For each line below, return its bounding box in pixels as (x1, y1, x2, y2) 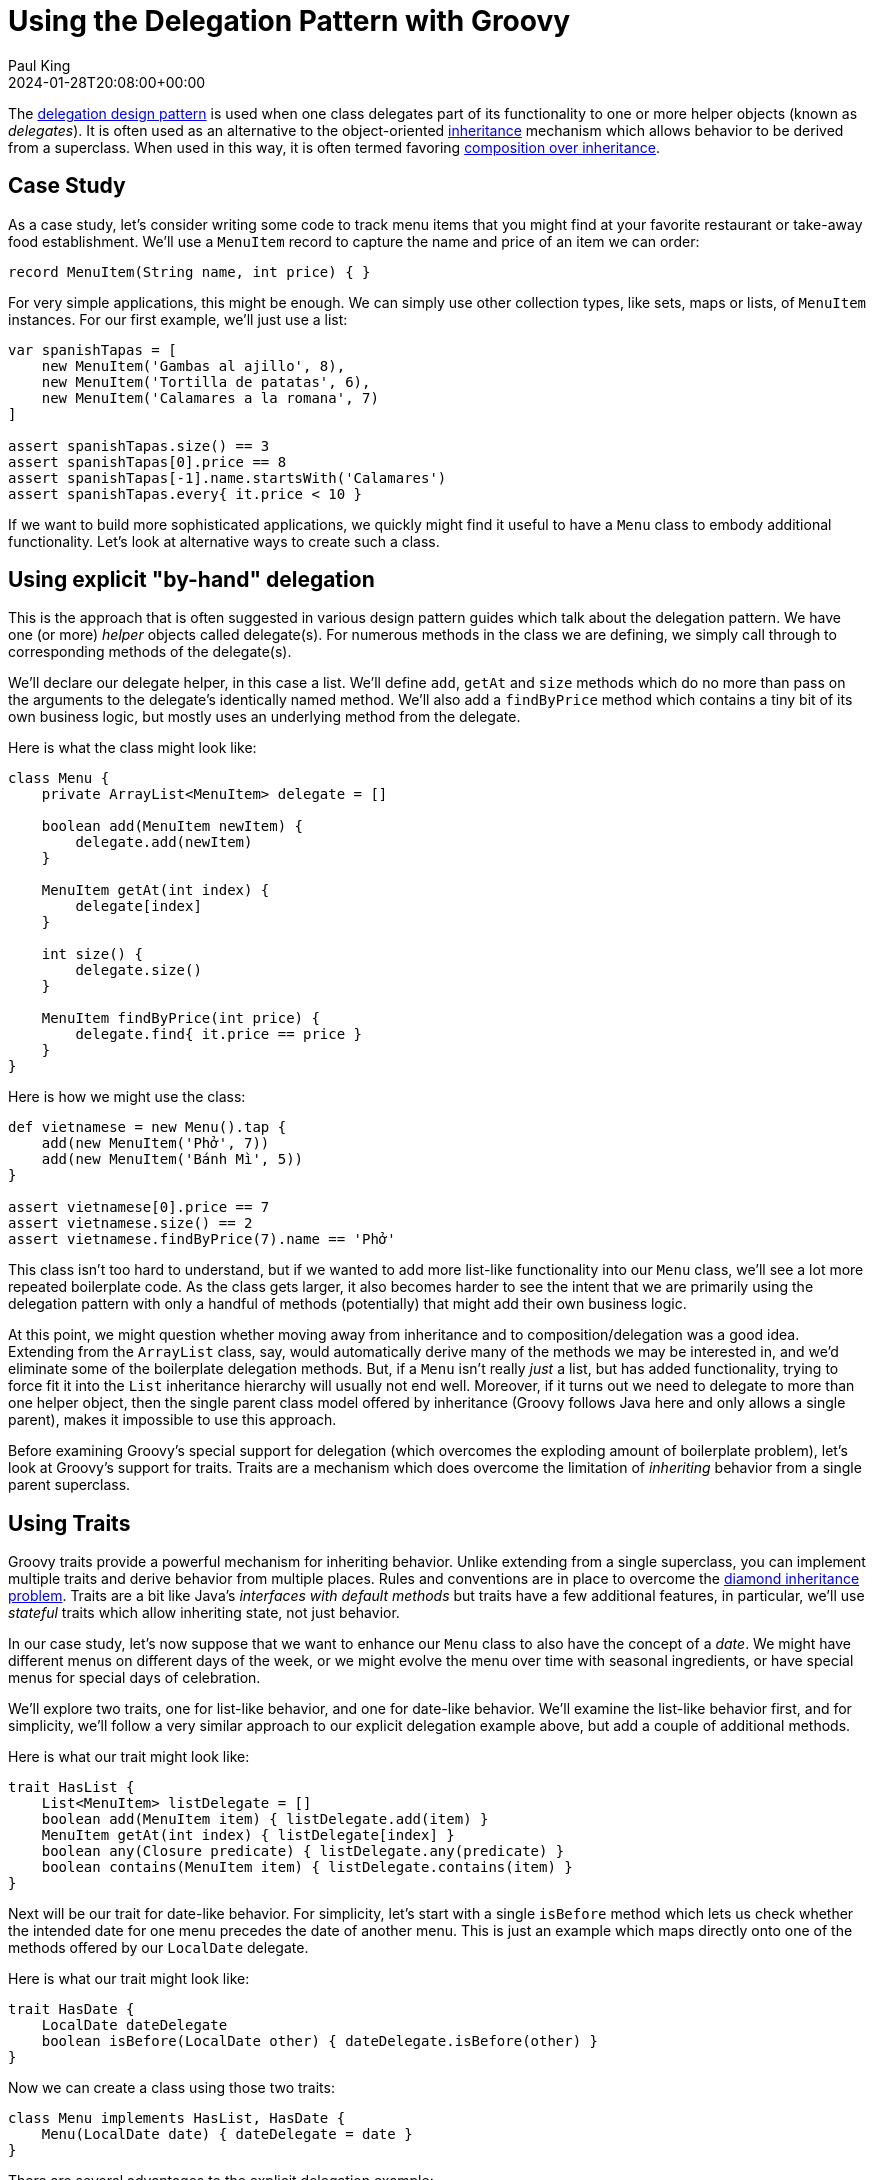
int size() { (41, 946, 143, 963)
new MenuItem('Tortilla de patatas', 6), (41, 373, 371, 390)
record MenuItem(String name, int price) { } (8, 263, 371, 280)
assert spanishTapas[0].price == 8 (8, 453, 287, 470)
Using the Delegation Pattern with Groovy (8, 4, 571, 38)
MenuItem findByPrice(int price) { (41, 1010, 320, 1027)
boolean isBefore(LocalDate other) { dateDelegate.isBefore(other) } (41, 2033, 599, 2050)
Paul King (8, 56, 71, 74)
